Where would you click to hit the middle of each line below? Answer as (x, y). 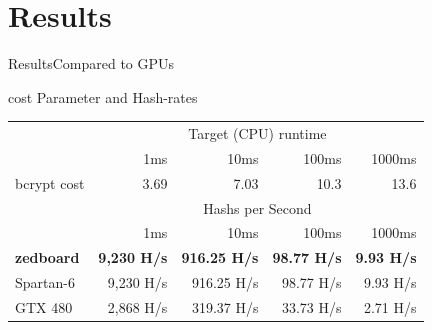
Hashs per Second (257, 207)
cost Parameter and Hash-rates (103, 96)
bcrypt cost (50, 182)
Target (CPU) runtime (257, 133)
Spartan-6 (45, 282)
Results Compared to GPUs (91, 63)
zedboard (47, 257)
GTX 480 (44, 306)
